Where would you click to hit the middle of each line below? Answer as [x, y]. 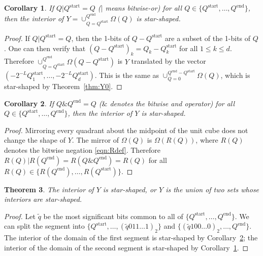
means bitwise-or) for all [144, 8]
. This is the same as [127, 75]
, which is [235, 75]
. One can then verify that [45, 48]
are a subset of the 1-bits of [208, 38]
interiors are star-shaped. [43, 199]
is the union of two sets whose [212, 189]
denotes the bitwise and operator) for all [172, 103]
